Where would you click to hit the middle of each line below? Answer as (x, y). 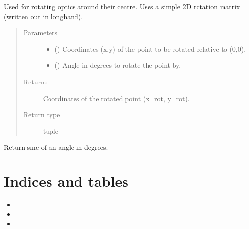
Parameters (40, 32)
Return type (42, 114)
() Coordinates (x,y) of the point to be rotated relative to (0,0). (150, 49)
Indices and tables (66, 181)
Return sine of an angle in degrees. (56, 147)
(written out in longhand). (44, 16)
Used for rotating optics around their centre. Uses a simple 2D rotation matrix (122, 6)
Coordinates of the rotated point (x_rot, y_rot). (116, 98)
